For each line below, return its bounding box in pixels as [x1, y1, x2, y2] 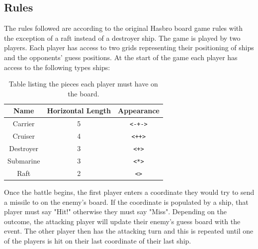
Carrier [12, 118, 35, 129]
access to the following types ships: [4, 62, 110, 72]
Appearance [118, 105, 160, 116]
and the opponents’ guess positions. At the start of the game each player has [4, 52, 238, 62]
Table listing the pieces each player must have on [8, 79, 158, 89]
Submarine [7, 155, 40, 166]
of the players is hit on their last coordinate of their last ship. [4, 235, 191, 246]
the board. [68, 88, 99, 98]
